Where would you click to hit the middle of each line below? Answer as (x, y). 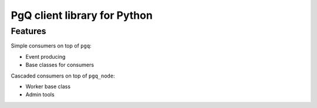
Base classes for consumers (60, 65)
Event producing (45, 56)
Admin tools (40, 95)
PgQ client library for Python (82, 15)
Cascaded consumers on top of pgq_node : (63, 76)
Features (28, 31)
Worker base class (48, 86)
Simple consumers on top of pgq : (51, 46)
